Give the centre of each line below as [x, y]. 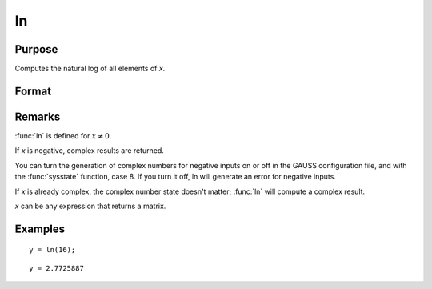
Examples [40, 229]
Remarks [38, 116]
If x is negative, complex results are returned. [89, 151]
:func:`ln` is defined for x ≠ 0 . [63, 135]
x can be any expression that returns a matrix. [90, 206]
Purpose [36, 49]
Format [33, 91]
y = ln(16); [52, 250]
